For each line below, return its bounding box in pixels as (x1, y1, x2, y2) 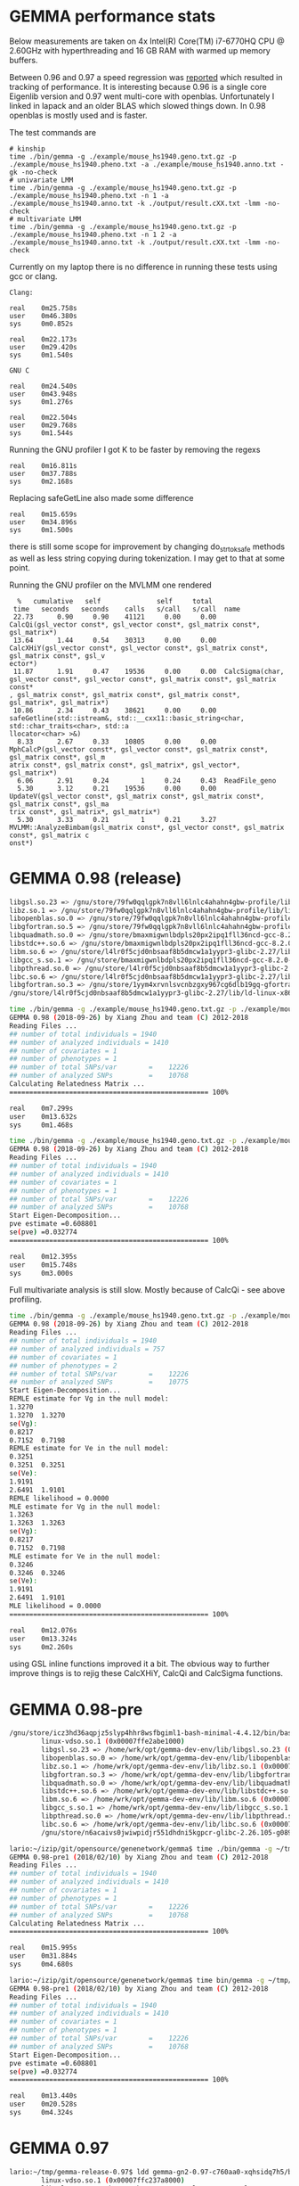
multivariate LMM (17, 214, 82, 224)
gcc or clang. (9, 270, 58, 282)
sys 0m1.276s (9, 397, 74, 407)
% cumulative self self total (17, 596, 214, 605)
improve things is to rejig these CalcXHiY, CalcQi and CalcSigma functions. (9, 1668, 283, 1679)
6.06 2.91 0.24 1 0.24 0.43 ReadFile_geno (17, 776, 277, 785)
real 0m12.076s (9, 1625, 77, 1635)
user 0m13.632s (9, 1112, 77, 1121)
